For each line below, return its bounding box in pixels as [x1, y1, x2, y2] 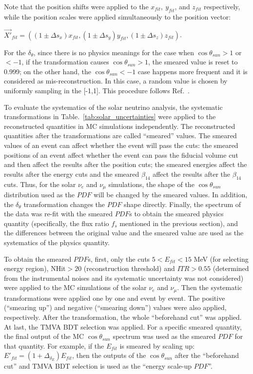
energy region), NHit [4, 263, 66, 273]
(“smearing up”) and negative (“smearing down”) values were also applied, [4, 302, 227, 312]
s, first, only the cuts [88, 253, 150, 264]
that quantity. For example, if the [4, 340, 104, 351]
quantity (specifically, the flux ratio [4, 218, 109, 228]
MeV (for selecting [194, 253, 249, 264]
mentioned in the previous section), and [119, 218, 238, 228]
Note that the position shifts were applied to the [4, 1, 149, 11]
